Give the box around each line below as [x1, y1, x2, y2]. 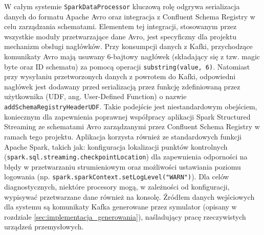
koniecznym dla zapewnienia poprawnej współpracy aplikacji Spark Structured [4, 111, 251, 122]
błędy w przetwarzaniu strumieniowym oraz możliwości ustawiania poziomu [4, 161, 241, 172]
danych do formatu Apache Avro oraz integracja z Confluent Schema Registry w [4, 11, 255, 21]
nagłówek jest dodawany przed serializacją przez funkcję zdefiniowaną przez [4, 81, 240, 91]
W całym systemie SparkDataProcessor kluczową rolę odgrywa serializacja [4, 1, 240, 11]
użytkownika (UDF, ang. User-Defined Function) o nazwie [4, 91, 187, 102]
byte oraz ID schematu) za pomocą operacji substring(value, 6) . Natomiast [4, 61, 250, 72]
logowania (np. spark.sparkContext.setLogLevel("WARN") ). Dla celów [4, 171, 229, 182]
